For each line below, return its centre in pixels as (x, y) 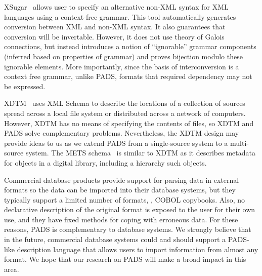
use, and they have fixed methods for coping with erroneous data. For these (121, 219)
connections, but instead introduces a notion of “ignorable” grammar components (130, 46)
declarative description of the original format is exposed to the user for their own (130, 209)
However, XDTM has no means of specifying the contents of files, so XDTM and (129, 123)
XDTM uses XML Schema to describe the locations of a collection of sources (125, 103)
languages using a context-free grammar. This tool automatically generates (120, 16)
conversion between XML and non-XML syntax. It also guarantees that (115, 27)
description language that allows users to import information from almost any (138, 249)
